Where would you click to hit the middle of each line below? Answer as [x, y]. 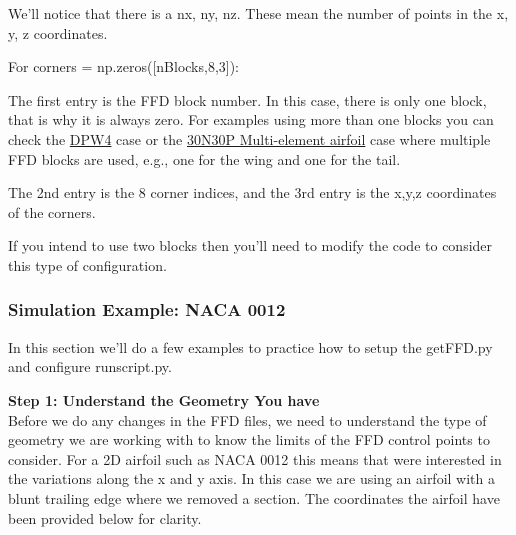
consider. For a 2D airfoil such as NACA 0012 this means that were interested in [255, 458]
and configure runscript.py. [90, 366]
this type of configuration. [87, 264]
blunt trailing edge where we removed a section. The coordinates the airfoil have [254, 497]
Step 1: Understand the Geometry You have [164, 399]
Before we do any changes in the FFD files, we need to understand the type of [247, 419]
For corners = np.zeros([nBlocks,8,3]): [124, 66]
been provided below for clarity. [105, 517]
